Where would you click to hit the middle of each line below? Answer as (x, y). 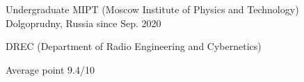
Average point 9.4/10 (50, 69)
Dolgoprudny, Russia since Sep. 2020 (83, 23)
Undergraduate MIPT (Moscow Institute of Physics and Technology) (152, 9)
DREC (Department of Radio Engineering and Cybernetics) (134, 46)
